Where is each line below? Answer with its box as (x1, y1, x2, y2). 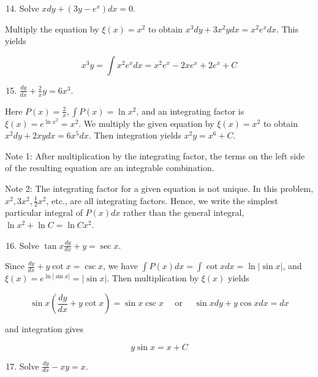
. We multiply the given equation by (78, 116, 214, 129)
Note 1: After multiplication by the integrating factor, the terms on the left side (5, 149, 305, 162)
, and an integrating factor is (136, 104, 244, 117)
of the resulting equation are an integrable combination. (5, 161, 214, 174)
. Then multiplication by (107, 272, 199, 284)
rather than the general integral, (123, 206, 244, 219)
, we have (103, 259, 138, 272)
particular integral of (5, 206, 83, 219)
